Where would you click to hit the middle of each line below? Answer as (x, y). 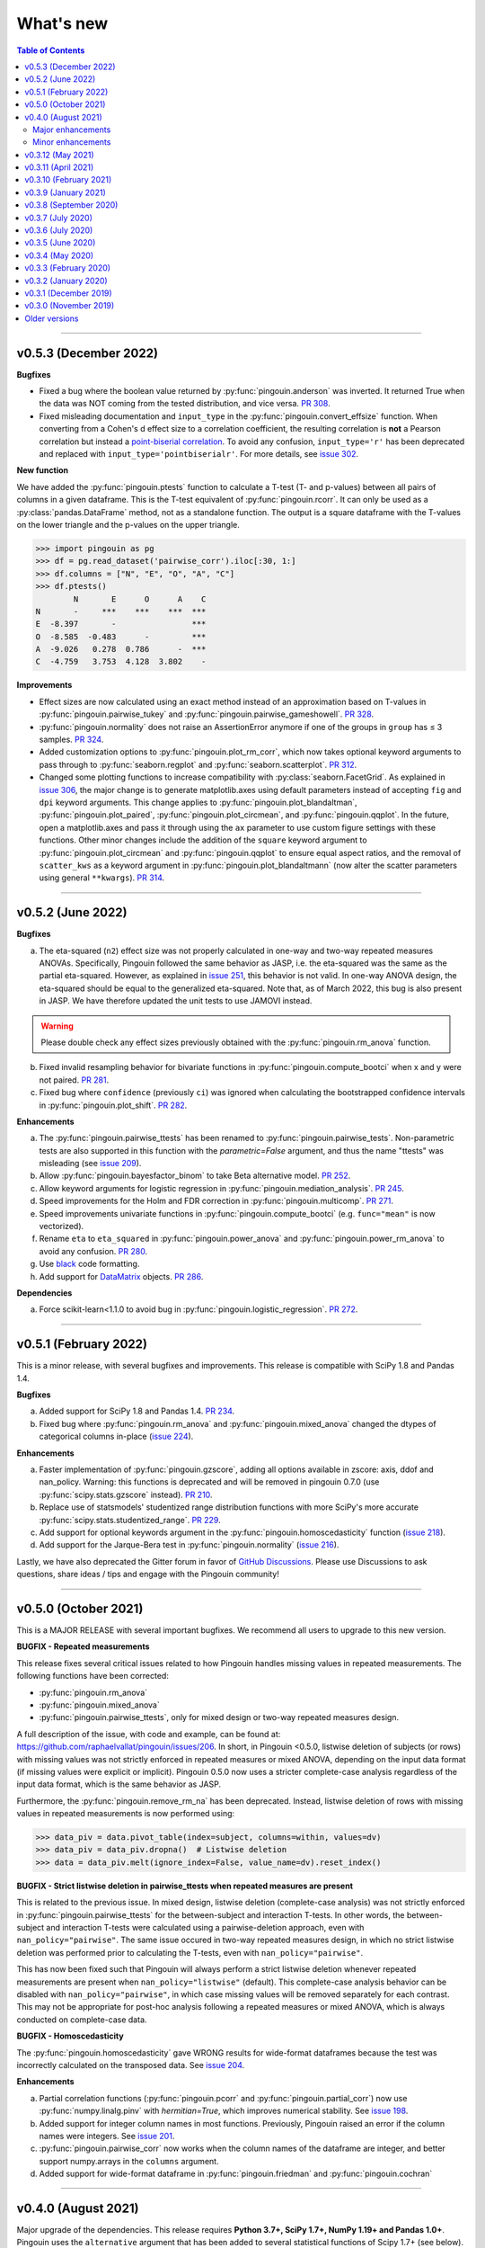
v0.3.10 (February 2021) (68, 180)
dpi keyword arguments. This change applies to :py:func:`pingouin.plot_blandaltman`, (198, 802)
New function (43, 470)
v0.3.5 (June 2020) (60, 243)
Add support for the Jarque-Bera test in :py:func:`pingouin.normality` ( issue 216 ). (189, 1545)
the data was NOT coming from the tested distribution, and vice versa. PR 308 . (185, 404)
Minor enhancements (72, 142)
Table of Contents (51, 50)
